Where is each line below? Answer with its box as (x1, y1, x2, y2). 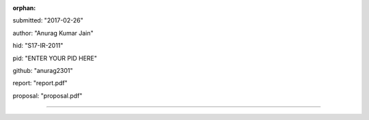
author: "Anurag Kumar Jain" (12, 29, 94, 37)
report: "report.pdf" (12, 79, 68, 87)
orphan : (12, 4, 36, 12)
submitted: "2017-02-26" (12, 16, 83, 25)
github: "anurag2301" (12, 66, 73, 74)
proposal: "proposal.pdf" (12, 91, 83, 100)
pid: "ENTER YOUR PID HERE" (12, 54, 97, 62)
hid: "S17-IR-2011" (12, 42, 64, 50)
